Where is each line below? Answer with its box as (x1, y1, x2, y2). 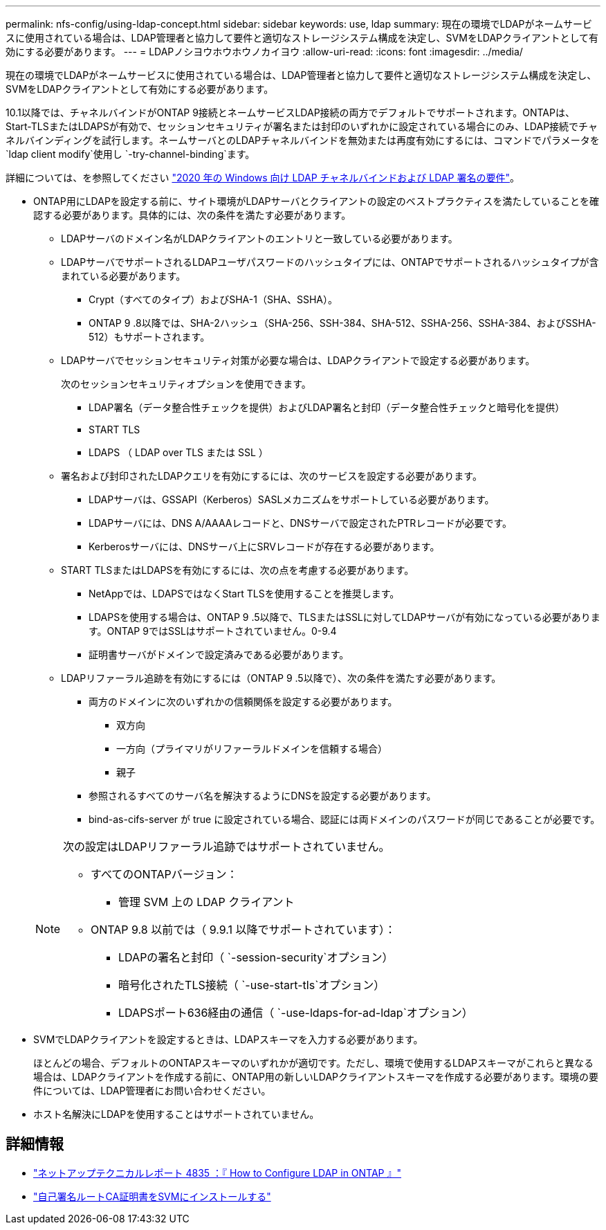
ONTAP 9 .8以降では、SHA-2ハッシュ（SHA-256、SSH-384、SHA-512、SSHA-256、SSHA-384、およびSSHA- (89, 317, 596, 329)
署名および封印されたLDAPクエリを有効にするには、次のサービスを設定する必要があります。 (61, 470, 482, 482)
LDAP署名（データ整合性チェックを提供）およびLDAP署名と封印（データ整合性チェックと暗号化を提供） (89, 401, 565, 413)
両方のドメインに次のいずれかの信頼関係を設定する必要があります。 (89, 696, 398, 707)
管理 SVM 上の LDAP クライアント (118, 895, 295, 909)
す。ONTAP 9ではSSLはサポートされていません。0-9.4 (89, 625, 337, 637)
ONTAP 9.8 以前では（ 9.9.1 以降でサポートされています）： (91, 923, 396, 937)
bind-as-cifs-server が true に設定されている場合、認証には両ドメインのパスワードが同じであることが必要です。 (89, 813, 600, 825)
